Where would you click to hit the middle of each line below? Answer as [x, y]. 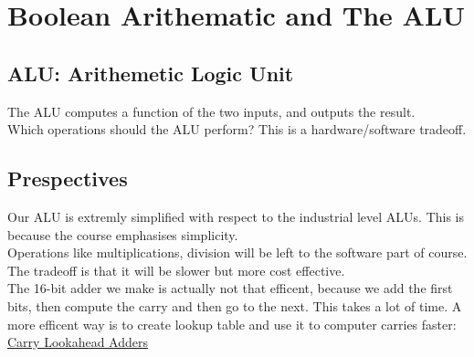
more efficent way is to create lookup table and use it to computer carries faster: [232, 324]
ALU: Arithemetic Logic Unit [151, 73]
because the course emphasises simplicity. [123, 234]
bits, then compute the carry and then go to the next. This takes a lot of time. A [235, 305]
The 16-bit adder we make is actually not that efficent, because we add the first [230, 288]
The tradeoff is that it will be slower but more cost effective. [176, 270]
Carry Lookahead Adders [78, 342]
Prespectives [68, 178]
